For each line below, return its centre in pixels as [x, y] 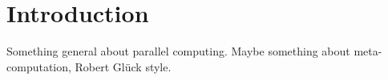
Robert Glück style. [123, 66]
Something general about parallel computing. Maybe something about [178, 51]
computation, [39, 66]
